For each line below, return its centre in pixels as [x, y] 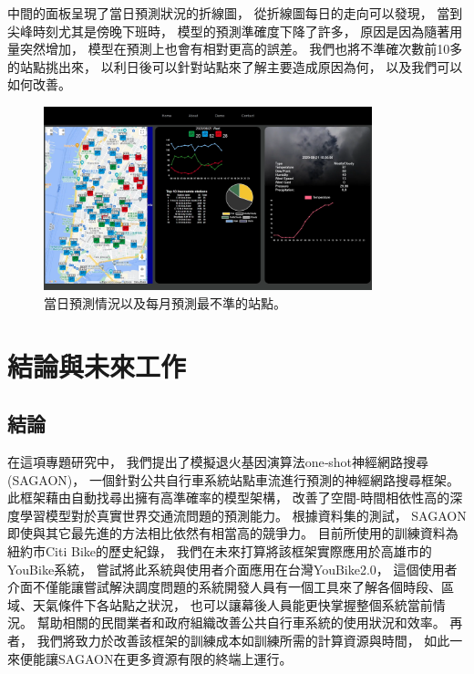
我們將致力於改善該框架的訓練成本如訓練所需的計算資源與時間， [228, 640]
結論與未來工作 [97, 365]
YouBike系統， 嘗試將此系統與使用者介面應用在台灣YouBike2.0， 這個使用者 [232, 569]
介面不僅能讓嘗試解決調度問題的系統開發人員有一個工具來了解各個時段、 [224, 587]
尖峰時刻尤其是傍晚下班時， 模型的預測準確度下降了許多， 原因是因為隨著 [229, 31]
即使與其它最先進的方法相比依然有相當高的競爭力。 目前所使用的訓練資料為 [233, 533]
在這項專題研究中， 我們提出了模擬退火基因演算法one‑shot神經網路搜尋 [218, 462]
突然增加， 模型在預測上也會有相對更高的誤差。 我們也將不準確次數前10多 [241, 49]
